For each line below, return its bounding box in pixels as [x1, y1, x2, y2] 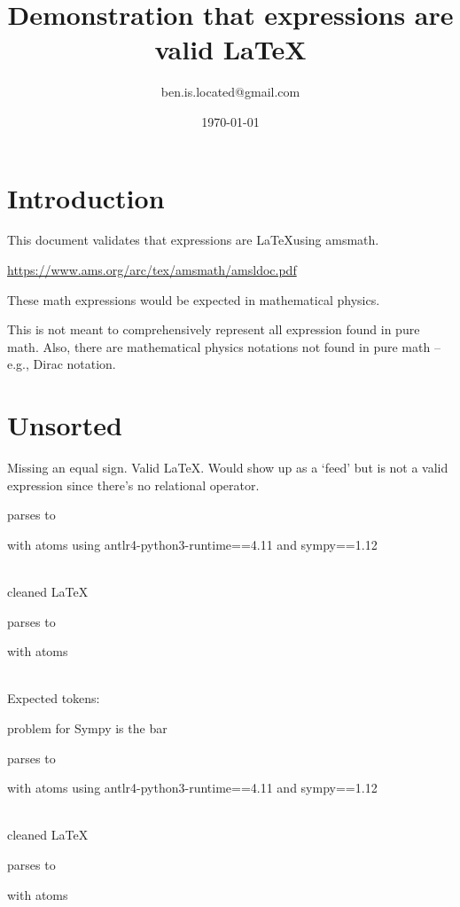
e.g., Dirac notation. [7, 355, 116, 373]
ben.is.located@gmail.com [160, 82, 300, 101]
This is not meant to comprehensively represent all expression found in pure [7, 320, 420, 339]
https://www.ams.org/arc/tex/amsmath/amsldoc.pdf [7, 261, 297, 279]
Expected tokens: [7, 689, 100, 708]
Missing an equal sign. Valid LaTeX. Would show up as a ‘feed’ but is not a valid [7, 458, 448, 477]
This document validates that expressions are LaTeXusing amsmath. [7, 231, 379, 249]
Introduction [7, 179, 165, 215]
